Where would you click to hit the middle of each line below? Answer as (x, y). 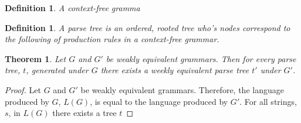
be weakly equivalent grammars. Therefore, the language (182, 89)
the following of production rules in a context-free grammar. (112, 39)
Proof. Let (23, 89)
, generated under (57, 70)
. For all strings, (268, 101)
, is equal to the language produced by (159, 101)
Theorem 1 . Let (35, 58)
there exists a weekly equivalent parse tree (175, 70)
